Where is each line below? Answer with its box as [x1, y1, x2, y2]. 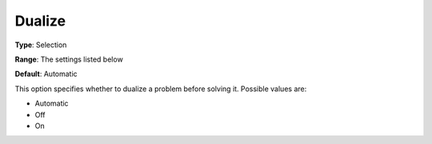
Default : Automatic [14, 69, 78, 79]
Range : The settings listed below [14, 54, 123, 64]
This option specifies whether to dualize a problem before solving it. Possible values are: [14, 84, 307, 94]
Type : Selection [14, 40, 67, 50]
